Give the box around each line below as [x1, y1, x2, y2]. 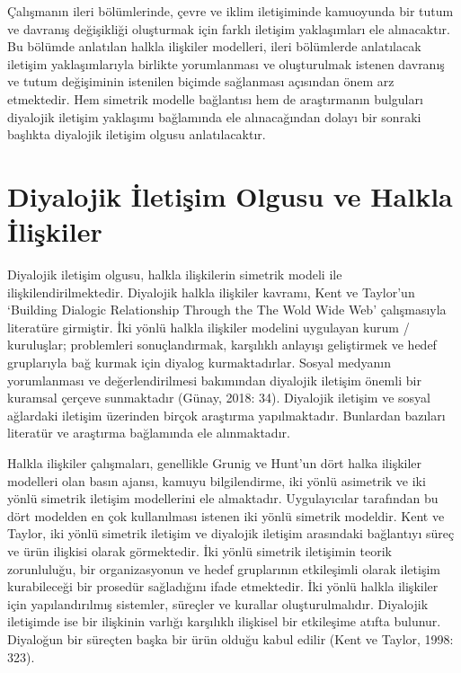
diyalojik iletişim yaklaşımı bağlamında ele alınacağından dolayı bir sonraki [7, 107, 421, 126]
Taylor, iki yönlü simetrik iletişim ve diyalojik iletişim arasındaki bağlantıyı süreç [7, 524, 455, 543]
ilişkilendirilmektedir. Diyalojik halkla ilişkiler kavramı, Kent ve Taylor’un [7, 282, 415, 301]
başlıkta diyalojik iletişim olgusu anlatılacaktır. [7, 125, 266, 144]
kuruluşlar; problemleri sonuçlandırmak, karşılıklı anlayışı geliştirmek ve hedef [7, 335, 437, 354]
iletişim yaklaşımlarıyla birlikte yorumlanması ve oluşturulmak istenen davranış [7, 54, 445, 73]
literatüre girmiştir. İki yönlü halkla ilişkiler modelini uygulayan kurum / [7, 317, 410, 336]
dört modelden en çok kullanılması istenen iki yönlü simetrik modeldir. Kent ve [7, 506, 445, 525]
